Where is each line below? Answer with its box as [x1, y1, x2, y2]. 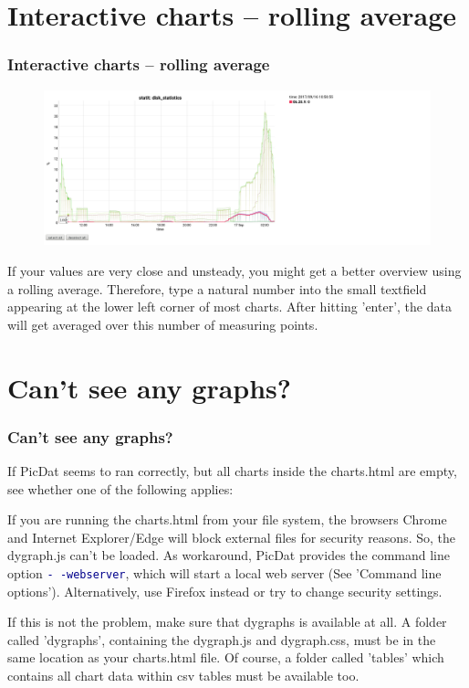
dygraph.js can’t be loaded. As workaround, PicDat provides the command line [7, 545, 450, 565]
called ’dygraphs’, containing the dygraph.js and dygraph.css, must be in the [7, 630, 436, 649]
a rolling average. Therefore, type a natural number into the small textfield [7, 279, 427, 298]
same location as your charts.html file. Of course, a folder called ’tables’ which [7, 648, 444, 667]
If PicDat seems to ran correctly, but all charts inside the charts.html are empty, [7, 460, 457, 480]
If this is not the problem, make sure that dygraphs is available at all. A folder [7, 612, 447, 631]
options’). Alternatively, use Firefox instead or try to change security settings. [7, 581, 443, 600]
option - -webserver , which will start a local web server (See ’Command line [7, 563, 442, 582]
